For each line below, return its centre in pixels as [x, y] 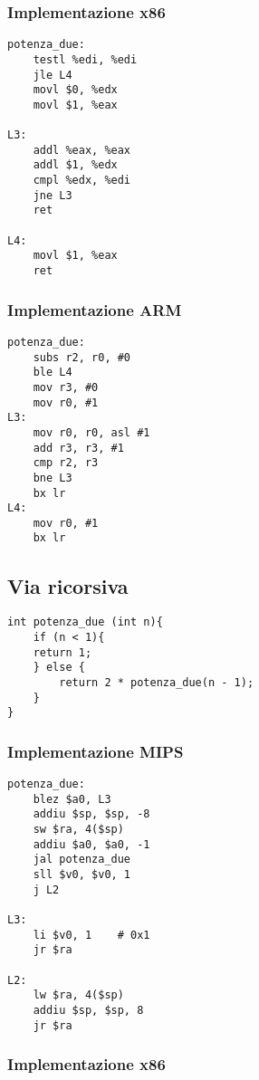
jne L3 [53, 195]
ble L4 [53, 373]
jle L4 [53, 75]
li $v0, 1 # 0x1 [91, 935]
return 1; [62, 652]
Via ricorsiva [68, 585]
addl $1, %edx [75, 165]
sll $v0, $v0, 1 [82, 875]
